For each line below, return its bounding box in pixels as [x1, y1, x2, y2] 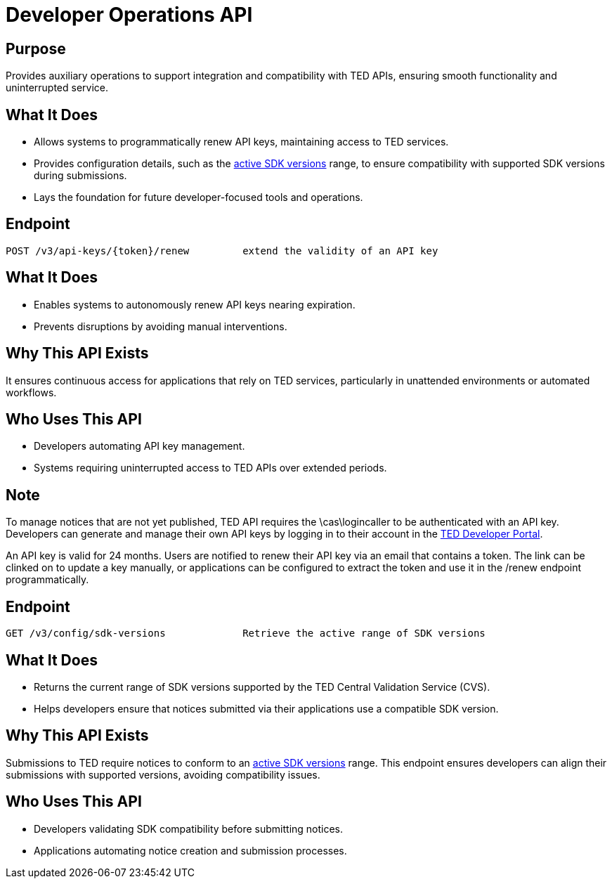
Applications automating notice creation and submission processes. [34, 844, 347, 857]
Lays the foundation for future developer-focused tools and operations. [34, 191, 363, 204]
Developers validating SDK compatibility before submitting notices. [34, 822, 344, 835]
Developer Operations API [6, 3, 253, 27]
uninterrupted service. [6, 82, 109, 94]
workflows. [6, 386, 57, 398]
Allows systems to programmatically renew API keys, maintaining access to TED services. [34, 136, 449, 148]
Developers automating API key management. [34, 440, 245, 453]
